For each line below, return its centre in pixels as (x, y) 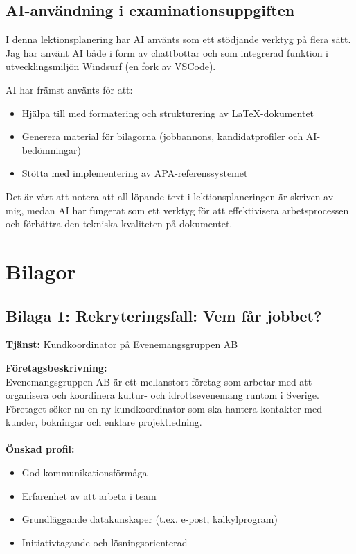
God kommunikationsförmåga (84, 473)
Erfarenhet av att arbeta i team (89, 495)
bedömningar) (52, 149)
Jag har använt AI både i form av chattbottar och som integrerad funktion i (167, 52)
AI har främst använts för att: (69, 89)
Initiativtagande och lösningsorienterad (105, 542)
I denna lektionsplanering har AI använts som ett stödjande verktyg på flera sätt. (178, 39)
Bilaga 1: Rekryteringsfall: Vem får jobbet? (164, 315)
